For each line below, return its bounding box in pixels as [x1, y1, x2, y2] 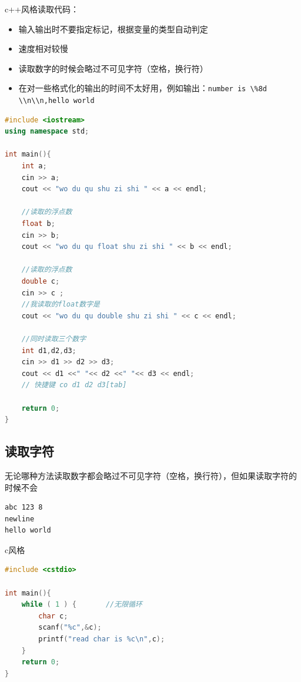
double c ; [21, 277, 60, 285]
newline [5, 514, 35, 523]
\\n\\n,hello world [18, 97, 95, 105]
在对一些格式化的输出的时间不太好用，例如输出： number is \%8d [18, 82, 267, 94]
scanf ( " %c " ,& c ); [38, 623, 102, 632]
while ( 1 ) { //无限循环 [21, 600, 142, 609]
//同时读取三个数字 [21, 334, 86, 343]
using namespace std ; [5, 127, 89, 136]
